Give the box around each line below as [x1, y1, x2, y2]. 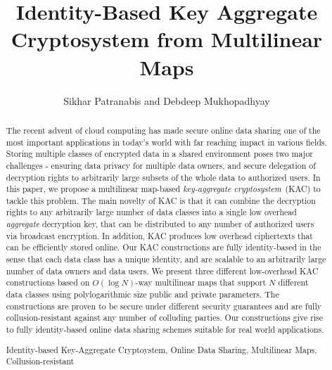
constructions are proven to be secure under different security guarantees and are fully [6, 300, 321, 312]
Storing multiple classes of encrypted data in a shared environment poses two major [6, 148, 314, 160]
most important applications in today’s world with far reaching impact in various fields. [6, 136, 327, 148]
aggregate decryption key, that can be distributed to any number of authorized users [6, 218, 314, 230]
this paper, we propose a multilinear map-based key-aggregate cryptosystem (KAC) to [6, 183, 321, 195]
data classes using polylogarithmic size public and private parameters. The [6, 288, 279, 300]
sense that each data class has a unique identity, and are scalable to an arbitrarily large [6, 253, 326, 265]
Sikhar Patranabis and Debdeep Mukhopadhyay [63, 93, 270, 108]
